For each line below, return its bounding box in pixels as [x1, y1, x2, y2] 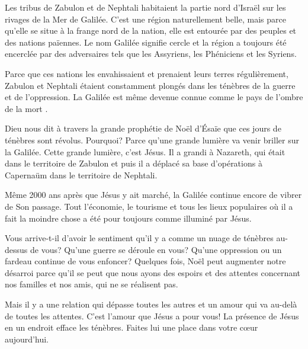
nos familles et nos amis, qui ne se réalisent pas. [5, 278, 178, 290]
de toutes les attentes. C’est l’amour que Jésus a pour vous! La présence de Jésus [5, 309, 299, 322]
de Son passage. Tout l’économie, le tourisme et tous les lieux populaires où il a [5, 200, 293, 212]
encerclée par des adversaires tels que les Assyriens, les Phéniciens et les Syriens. [5, 47, 297, 60]
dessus [5, 243, 28, 255]
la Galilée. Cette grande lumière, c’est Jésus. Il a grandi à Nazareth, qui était [5, 145, 285, 158]
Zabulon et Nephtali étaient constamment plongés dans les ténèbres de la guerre [5, 79, 296, 91]
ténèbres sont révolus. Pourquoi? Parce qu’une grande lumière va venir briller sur [5, 133, 299, 146]
